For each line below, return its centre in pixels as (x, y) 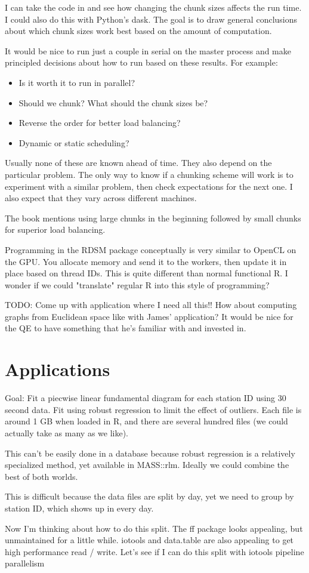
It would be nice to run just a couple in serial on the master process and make (148, 50)
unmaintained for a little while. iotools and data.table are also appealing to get (149, 540)
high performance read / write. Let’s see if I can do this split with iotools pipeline (154, 551)
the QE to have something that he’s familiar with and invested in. (126, 328)
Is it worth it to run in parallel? (77, 82)
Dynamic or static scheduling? (74, 142)
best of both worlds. (41, 476)
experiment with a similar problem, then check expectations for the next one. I (149, 186)
